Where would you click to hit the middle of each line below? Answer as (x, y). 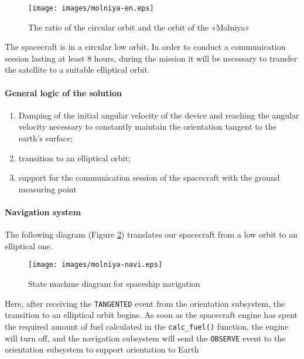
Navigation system (43, 211)
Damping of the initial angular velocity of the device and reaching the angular (159, 115)
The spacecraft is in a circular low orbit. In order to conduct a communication (145, 47)
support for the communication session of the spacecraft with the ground (149, 177)
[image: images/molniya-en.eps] (91, 8)
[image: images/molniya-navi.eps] (95, 265)
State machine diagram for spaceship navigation (114, 284)
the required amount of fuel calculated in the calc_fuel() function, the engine (147, 326)
